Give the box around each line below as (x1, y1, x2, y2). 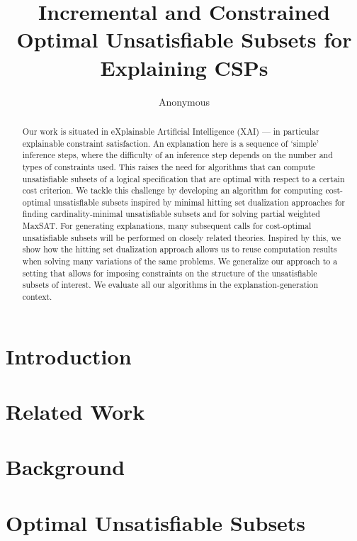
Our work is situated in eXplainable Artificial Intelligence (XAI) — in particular (22, 125, 319, 137)
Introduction (6, 341, 132, 370)
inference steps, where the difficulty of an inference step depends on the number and (22, 149, 333, 161)
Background (6, 452, 125, 481)
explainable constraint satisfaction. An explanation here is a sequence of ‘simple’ (22, 137, 319, 149)
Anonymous (158, 94, 210, 108)
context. (22, 291, 52, 303)
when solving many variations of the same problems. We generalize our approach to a (22, 255, 338, 267)
